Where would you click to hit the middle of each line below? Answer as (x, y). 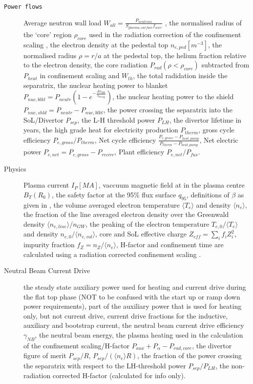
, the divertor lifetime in (205, 119)
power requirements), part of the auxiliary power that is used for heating (133, 306)
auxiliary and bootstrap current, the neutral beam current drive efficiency (134, 325)
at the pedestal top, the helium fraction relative (175, 55)
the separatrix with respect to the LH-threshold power (105, 365)
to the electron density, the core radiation (86, 65)
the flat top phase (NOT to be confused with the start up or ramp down (132, 296)
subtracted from (225, 65)
